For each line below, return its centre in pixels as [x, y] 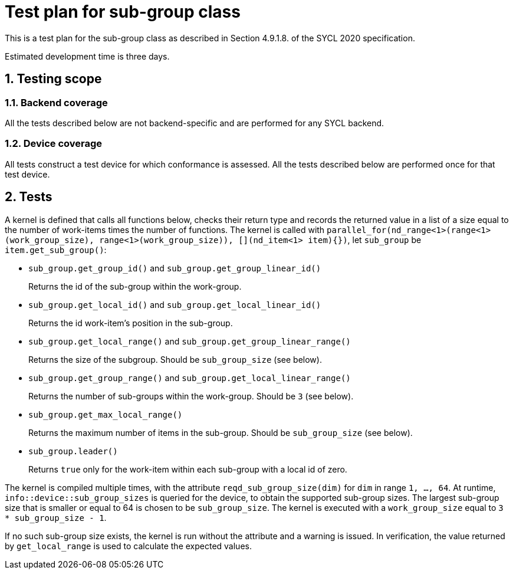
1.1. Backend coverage [56, 102]
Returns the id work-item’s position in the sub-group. [131, 323]
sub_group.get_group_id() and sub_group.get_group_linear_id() [175, 268]
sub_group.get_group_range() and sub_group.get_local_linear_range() [190, 378]
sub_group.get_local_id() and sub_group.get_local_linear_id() [175, 304]
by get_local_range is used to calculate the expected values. [128, 546]
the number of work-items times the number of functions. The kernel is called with [165, 229]
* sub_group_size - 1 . [56, 517]
